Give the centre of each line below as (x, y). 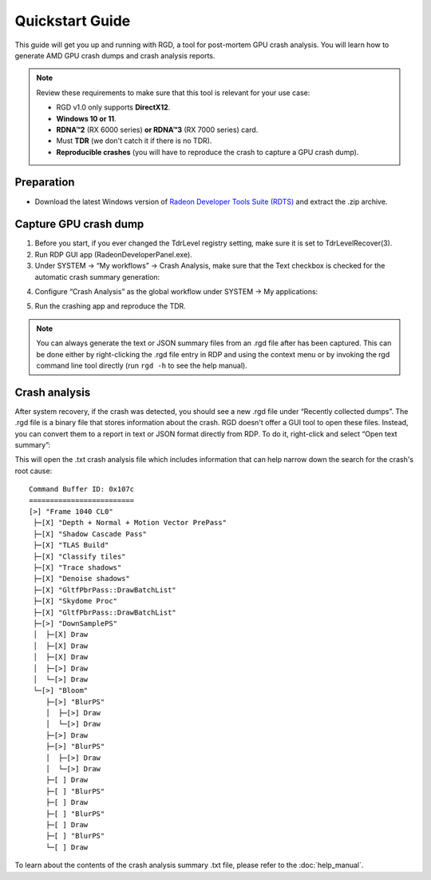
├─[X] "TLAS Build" (71, 545)
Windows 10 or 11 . (86, 118)
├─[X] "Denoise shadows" (82, 579)
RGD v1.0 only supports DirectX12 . (113, 107)
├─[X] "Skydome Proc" (75, 601)
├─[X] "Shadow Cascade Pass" (90, 534)
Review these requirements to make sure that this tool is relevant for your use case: (173, 93)
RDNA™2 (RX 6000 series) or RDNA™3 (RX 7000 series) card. (157, 129)
